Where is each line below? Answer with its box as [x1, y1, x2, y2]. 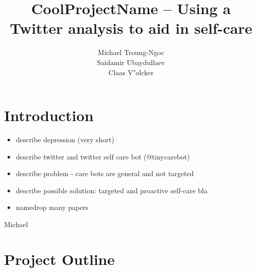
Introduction [4, 105, 94, 126]
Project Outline [4, 248, 115, 269]
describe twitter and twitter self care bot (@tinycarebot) [16, 151, 190, 161]
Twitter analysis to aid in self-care [10, 18, 252, 38]
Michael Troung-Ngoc [98, 47, 164, 58]
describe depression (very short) [16, 134, 114, 145]
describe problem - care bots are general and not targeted [16, 168, 194, 179]
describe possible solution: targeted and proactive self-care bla [16, 185, 208, 195]
